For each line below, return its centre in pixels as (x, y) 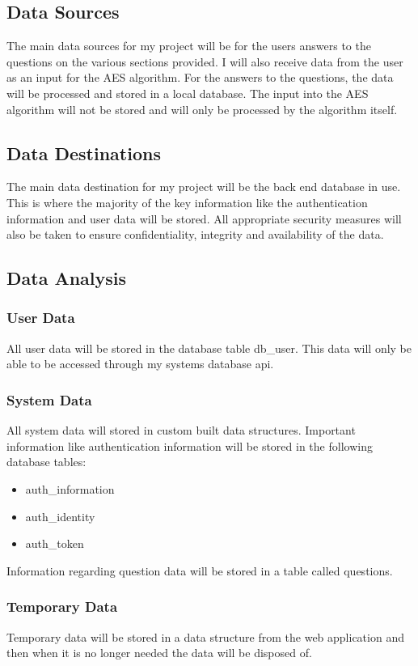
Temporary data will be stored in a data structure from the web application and (205, 636)
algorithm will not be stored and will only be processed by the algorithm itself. (202, 109)
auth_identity (60, 516)
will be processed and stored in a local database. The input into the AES (188, 93)
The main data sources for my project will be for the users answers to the (189, 46)
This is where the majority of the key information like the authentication (187, 202)
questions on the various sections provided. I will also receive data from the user (205, 61)
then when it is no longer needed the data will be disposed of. (159, 653)
